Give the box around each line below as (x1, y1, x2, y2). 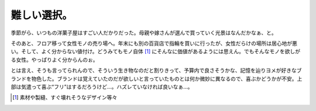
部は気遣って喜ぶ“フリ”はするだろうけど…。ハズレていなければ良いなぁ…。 (11, 83, 193, 90)
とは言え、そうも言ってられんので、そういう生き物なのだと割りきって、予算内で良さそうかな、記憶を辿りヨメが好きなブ (11, 67, 302, 74)
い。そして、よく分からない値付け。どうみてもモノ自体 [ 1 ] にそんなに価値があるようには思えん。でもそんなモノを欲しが (11, 48, 301, 55)
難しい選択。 (11, 9, 73, 22)
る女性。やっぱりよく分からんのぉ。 (11, 56, 98, 63)
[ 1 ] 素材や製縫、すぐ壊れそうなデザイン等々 (12, 94, 118, 101)
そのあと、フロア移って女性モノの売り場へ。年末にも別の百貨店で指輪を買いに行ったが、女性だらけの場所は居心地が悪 (11, 40, 298, 47)
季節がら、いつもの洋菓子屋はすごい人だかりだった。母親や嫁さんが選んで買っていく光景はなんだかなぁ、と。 (11, 29, 277, 36)
